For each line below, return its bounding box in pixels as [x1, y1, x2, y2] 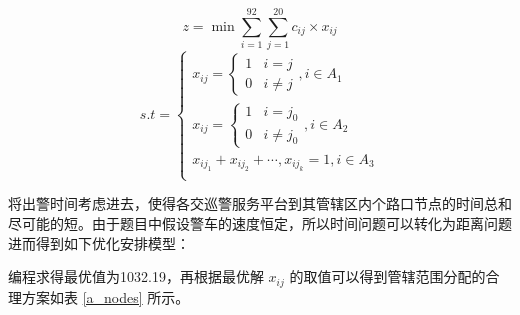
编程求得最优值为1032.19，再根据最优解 [8, 266, 264, 287]
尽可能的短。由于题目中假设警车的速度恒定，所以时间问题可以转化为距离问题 [8, 212, 512, 233]
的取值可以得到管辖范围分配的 [289, 266, 486, 287]
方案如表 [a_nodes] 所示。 [21, 286, 190, 307]
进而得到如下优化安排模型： [8, 232, 190, 253]
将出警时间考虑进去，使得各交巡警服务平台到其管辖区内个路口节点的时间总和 [8, 193, 512, 214]
